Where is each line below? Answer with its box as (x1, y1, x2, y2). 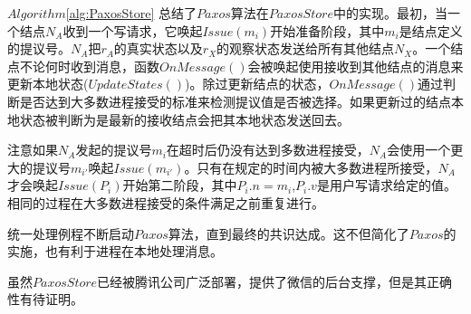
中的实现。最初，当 (332, 4, 447, 22)
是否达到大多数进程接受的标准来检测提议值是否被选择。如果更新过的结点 (19, 91, 451, 110)
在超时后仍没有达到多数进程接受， (166, 140, 370, 159)
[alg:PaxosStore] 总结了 (65, 4, 197, 22)
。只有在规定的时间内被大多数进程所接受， (184, 157, 438, 176)
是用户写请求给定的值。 (316, 176, 457, 195)
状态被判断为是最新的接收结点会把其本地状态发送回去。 (19, 109, 350, 128)
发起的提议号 (75, 140, 152, 159)
